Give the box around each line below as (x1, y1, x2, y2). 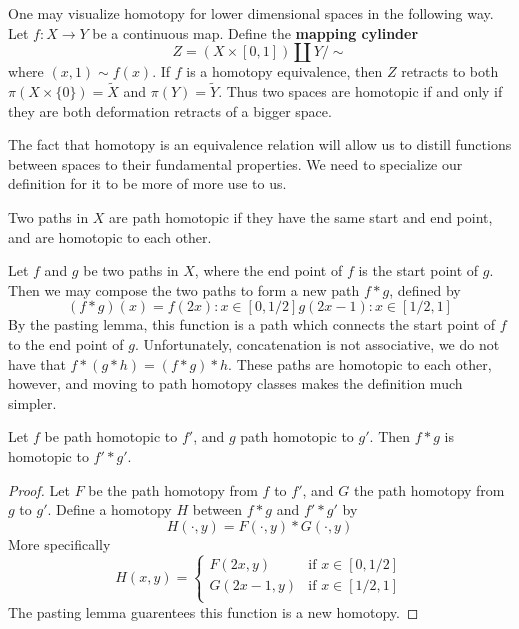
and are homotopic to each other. (8, 226, 212, 247)
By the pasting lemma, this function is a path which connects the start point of (8, 314, 496, 335)
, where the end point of (194, 260, 343, 281)
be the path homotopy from (88, 479, 258, 500)
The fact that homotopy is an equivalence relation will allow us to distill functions (8, 134, 512, 155)
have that (8, 353, 66, 374)
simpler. (8, 392, 57, 413)
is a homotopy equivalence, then (186, 61, 383, 82)
